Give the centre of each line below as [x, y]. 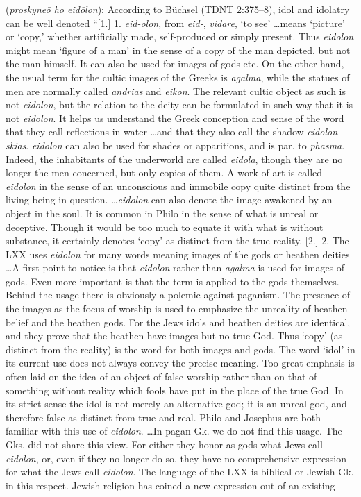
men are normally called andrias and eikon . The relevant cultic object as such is [176, 91]
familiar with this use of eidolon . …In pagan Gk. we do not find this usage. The [174, 431]
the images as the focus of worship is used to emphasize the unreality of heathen [177, 309]
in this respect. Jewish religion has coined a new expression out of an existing [170, 485]
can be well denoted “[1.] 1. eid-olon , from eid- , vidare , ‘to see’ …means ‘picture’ [175, 23]
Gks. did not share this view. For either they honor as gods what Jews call [164, 444]
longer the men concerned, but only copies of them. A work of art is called [164, 172]
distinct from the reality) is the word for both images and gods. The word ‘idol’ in [180, 349]
